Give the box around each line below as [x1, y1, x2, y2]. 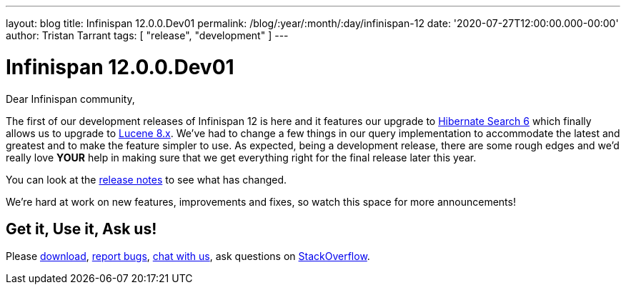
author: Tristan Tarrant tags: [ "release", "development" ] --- [6, 29, 289, 41]
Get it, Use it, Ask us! [6, 219, 157, 238]
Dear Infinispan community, [6, 92, 135, 105]
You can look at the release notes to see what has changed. [6, 173, 287, 186]
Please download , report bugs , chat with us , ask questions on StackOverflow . [6, 250, 370, 263]
